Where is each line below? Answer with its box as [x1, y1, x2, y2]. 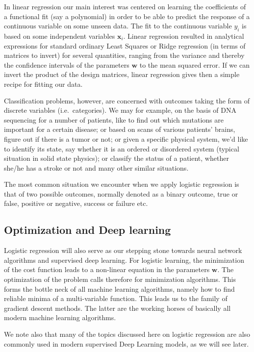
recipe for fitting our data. [4, 78, 83, 89]
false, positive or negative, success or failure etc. [4, 198, 148, 208]
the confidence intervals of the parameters [4, 59, 129, 70]
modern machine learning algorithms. [4, 312, 116, 323]
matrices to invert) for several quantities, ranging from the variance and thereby [4, 50, 245, 60]
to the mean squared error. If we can [139, 59, 250, 70]
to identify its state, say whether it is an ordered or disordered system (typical [4, 143, 239, 153]
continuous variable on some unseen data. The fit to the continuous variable [4, 21, 232, 31]
